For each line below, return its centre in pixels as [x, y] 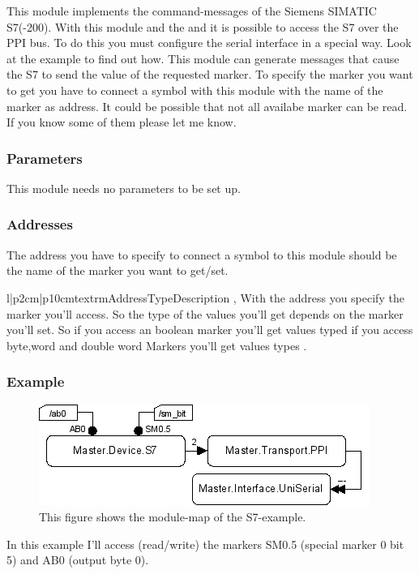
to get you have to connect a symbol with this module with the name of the [195, 90]
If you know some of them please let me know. [122, 122]
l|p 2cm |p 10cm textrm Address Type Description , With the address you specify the [205, 297]
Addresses [40, 224]
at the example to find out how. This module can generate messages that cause [203, 58]
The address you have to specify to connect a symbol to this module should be [202, 254]
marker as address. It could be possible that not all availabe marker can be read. [207, 106]
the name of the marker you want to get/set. [118, 270]
